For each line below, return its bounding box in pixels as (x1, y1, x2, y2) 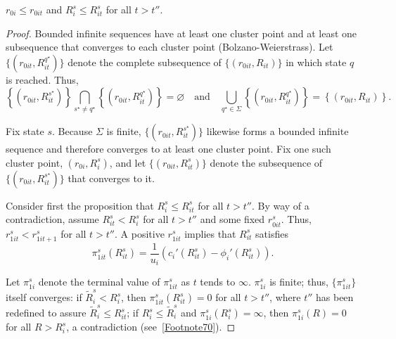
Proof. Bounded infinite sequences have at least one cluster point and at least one (6, 25, 357, 40)
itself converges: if (6, 290, 82, 305)
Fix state (6, 124, 44, 139)
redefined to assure (6, 305, 87, 320)
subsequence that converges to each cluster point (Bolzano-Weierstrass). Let (6, 39, 333, 54)
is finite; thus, (269, 274, 328, 289)
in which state (286, 54, 347, 69)
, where (269, 290, 301, 305)
